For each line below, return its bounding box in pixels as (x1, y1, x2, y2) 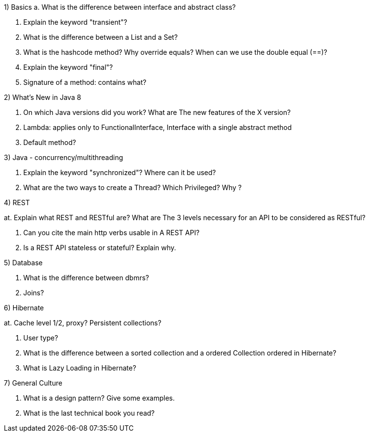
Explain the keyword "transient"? (23, 18, 127, 26)
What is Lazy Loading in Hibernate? (23, 364, 137, 372)
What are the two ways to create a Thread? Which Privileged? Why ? (23, 183, 242, 192)
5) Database (4, 258, 43, 267)
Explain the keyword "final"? (23, 63, 113, 71)
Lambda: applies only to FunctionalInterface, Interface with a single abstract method (23, 123, 292, 131)
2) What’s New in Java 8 (4, 93, 81, 101)
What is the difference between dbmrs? (23, 274, 149, 282)
